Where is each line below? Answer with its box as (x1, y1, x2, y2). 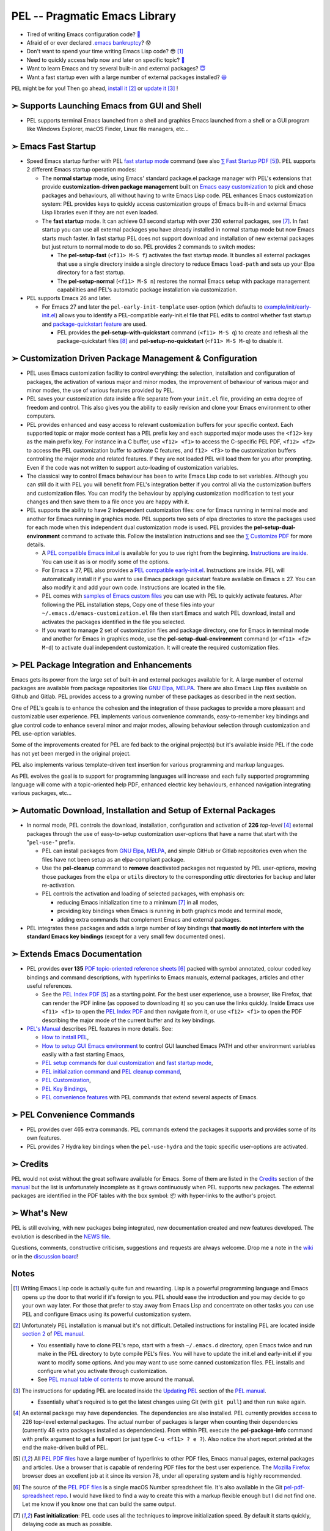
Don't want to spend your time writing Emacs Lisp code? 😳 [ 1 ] (26, 48, 183, 55)
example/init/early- (263, 303, 312, 310)
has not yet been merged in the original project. (11, 750, 131, 757)
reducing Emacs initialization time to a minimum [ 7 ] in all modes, (57, 898, 219, 906)
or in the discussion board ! (11, 1252, 79, 1260)
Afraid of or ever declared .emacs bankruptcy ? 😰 (26, 39, 152, 46)
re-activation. (42, 881, 76, 889)
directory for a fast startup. (57, 269, 125, 276)
